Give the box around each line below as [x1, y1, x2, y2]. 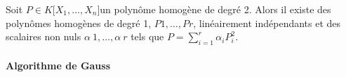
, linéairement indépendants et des [193, 15, 341, 30]
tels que [131, 29, 164, 44]
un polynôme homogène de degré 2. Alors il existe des [100, 2, 331, 16]
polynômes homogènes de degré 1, [6, 15, 152, 30]
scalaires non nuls [6, 29, 81, 44]
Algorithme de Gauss [6, 58, 111, 72]
